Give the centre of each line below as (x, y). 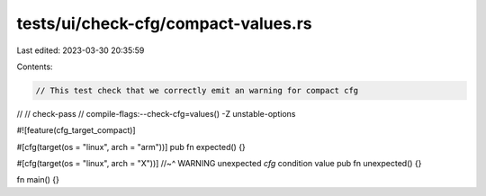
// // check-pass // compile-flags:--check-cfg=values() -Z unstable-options (156, 113)
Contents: (35, 67)
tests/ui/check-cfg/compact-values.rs (164, 23)
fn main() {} (38, 180)
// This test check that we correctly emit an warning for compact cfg (197, 90)
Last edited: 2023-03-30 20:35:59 (81, 50)
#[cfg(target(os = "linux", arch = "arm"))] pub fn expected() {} (131, 147)
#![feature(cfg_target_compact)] (76, 130)
